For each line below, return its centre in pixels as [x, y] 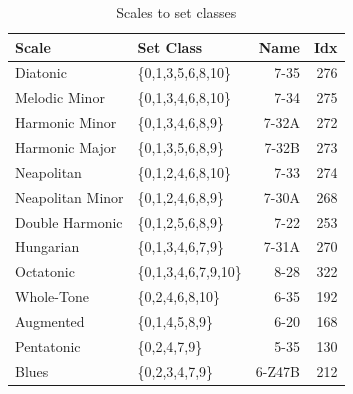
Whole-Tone [52, 296]
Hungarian [47, 246]
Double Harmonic [69, 221]
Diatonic [41, 72]
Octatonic [45, 271]
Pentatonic [48, 345]
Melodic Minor [60, 97]
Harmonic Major [66, 146]
